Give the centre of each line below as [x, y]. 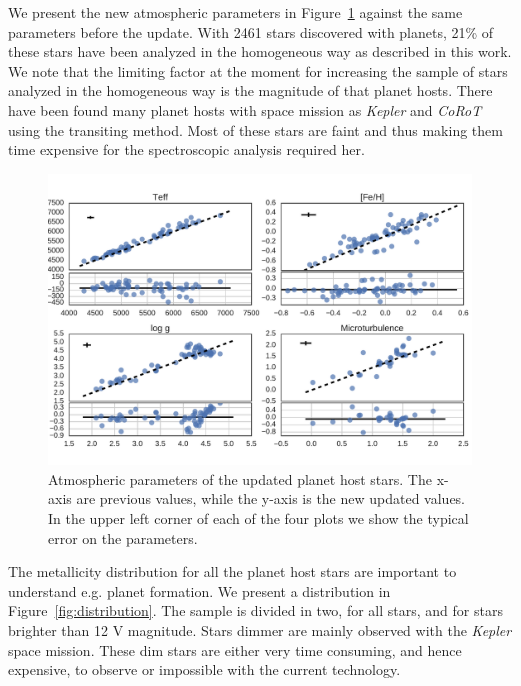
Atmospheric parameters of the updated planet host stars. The [240, 478]
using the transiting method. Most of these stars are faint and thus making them [255, 129]
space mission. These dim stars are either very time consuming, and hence [235, 649]
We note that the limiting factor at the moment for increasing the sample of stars [258, 70]
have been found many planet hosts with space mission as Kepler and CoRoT [245, 109]
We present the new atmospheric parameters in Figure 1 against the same [235, 12]
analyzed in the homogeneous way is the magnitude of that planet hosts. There [250, 90]
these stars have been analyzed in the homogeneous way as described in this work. [260, 51]
